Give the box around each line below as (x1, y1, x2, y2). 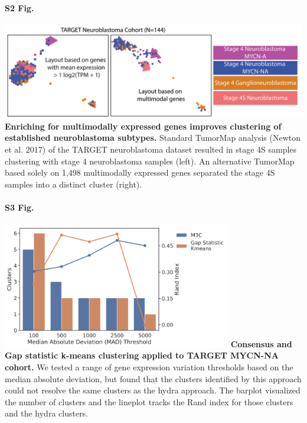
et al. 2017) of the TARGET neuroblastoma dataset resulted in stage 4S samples (5, 143, 297, 156)
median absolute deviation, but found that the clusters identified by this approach (5, 372, 302, 385)
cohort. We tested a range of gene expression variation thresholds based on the (5, 361, 293, 373)
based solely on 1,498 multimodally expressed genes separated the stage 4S (5, 166, 275, 179)
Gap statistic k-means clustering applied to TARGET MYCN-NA (5, 349, 279, 361)
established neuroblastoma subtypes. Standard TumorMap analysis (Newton (5, 131, 301, 144)
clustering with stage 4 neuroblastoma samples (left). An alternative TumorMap (5, 154, 295, 167)
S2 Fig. (5, 1, 34, 14)
